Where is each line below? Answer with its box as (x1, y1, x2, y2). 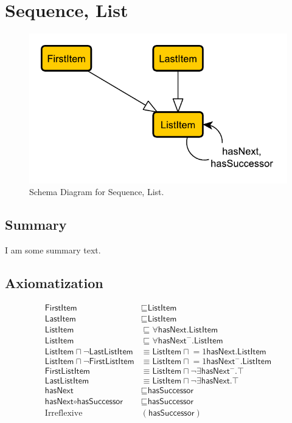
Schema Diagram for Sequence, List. (29, 185, 164, 198)
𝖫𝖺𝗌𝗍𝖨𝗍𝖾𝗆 (44, 314, 76, 323)
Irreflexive (44, 409, 83, 418)
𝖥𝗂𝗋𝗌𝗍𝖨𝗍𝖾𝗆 (44, 303, 77, 312)
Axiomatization (5, 273, 103, 292)
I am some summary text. (5, 244, 101, 256)
